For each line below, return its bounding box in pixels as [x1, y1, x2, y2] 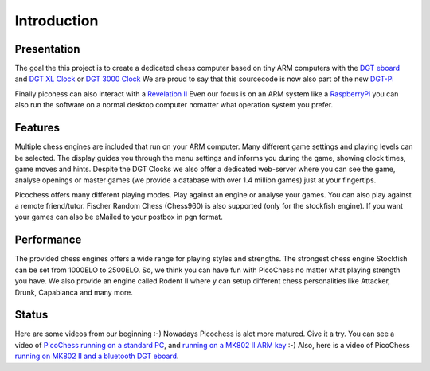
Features [14, 121, 60, 135]
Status [14, 308, 49, 322]
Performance [14, 233, 82, 247]
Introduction [14, 12, 99, 29]
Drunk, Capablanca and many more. [14, 287, 133, 297]
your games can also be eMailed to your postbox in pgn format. [14, 212, 223, 222]
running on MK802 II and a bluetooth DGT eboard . [14, 351, 179, 361]
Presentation [14, 42, 80, 56]
